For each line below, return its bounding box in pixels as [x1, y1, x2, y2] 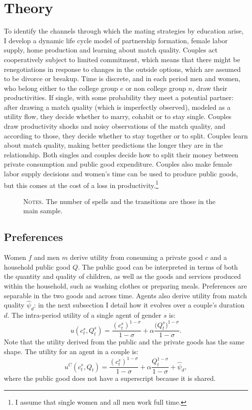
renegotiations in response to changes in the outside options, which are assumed [4, 64, 241, 74]
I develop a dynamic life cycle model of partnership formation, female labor [4, 35, 228, 45]
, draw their [192, 83, 227, 93]
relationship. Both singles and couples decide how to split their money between [4, 149, 238, 159]
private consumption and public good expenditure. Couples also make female [4, 159, 232, 169]
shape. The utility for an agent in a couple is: [4, 346, 139, 356]
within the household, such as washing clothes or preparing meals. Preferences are [4, 281, 247, 291]
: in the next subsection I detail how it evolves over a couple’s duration [34, 300, 245, 310]
